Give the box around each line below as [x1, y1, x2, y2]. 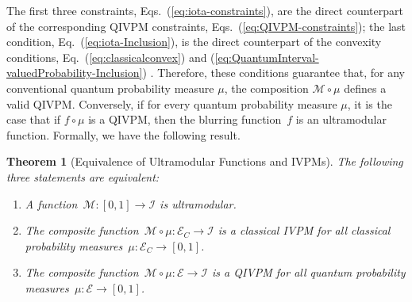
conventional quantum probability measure [6, 79, 214, 96]
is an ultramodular [295, 111, 387, 128]
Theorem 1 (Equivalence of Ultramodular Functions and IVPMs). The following [6, 153, 403, 170]
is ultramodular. [160, 195, 237, 212]
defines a [344, 79, 387, 96]
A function [25, 195, 78, 212]
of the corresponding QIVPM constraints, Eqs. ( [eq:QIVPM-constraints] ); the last [6, 17, 406, 34]
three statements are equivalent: [6, 168, 160, 185]
